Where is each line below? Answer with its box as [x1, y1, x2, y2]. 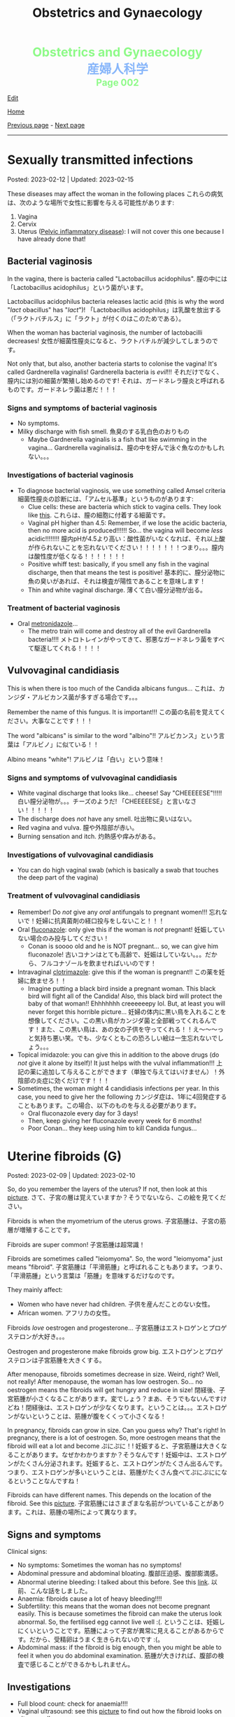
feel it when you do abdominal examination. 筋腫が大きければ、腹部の [17, 1651, 218, 1660]
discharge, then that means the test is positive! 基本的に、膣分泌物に [27, 568, 226, 576]
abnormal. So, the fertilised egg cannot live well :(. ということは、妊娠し [17, 1618, 225, 1626]
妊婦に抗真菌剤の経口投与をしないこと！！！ [36, 916, 165, 925]
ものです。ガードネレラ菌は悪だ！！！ [7, 385, 117, 394]
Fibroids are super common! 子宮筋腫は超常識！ [7, 1241, 145, 1249]
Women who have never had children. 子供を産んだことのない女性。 [17, 1300, 215, 1309]
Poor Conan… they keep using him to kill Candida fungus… [27, 1124, 197, 1132]
